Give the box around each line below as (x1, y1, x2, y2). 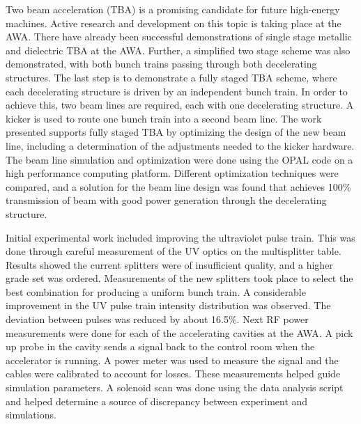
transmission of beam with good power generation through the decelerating (6, 193, 327, 207)
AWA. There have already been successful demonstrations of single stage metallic (6, 29, 352, 44)
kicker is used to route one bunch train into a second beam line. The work (6, 111, 322, 125)
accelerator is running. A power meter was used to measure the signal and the (6, 352, 339, 367)
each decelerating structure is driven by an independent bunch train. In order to (6, 84, 348, 98)
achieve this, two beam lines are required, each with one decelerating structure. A (6, 97, 354, 112)
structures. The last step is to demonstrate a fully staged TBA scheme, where (6, 70, 337, 84)
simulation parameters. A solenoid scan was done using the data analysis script (6, 380, 344, 395)
